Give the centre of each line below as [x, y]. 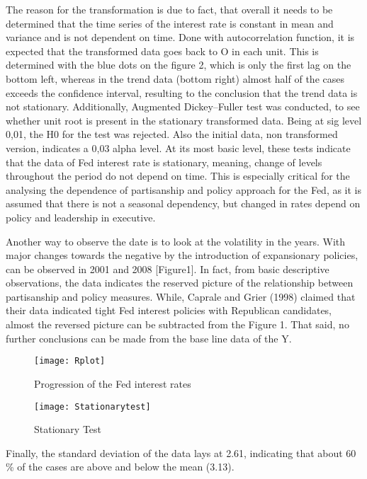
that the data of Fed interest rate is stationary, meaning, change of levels [164, 162]
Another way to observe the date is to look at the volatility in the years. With [176, 241]
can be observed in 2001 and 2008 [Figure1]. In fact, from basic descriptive [168, 269]
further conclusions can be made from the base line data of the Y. [149, 338]
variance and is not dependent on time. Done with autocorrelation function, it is [180, 37]
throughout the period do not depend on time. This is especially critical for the [178, 176]
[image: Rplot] [70, 361]
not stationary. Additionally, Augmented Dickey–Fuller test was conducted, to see [183, 106]
